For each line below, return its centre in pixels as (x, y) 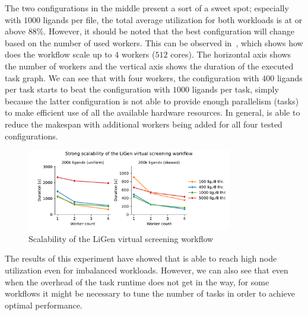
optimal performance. (44, 305)
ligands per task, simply (235, 89)
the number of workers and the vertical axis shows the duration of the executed (149, 66)
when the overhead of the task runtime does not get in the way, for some (137, 281)
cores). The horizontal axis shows (231, 54)
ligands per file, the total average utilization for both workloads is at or (173, 19)
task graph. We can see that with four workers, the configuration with (132, 77)
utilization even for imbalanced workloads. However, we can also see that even (147, 270)
